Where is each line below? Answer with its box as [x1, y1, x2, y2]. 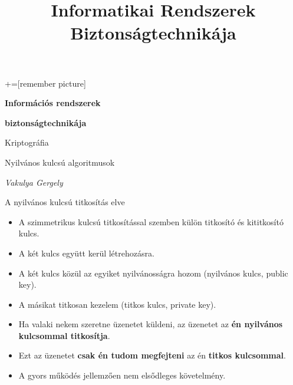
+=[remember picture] [5, 77, 86, 89]
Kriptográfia [5, 136, 49, 149]
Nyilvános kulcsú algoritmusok [5, 156, 115, 168]
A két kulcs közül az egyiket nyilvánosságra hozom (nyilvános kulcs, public [18, 266, 288, 279]
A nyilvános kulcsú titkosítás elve [5, 196, 125, 208]
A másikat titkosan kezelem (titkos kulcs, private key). [18, 298, 216, 310]
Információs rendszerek [5, 97, 101, 109]
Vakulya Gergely [5, 176, 63, 188]
